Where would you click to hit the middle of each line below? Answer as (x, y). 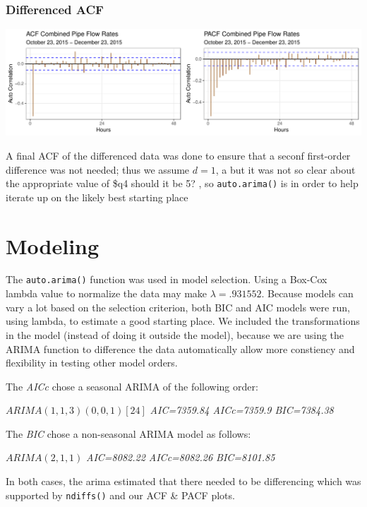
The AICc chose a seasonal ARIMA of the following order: (132, 386)
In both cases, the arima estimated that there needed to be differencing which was (183, 481)
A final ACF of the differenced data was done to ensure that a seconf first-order (178, 155)
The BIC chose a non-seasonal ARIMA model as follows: (128, 433)
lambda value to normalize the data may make (107, 293)
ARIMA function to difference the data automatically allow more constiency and (180, 348)
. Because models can (307, 293)
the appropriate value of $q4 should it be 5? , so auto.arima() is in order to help (182, 183)
